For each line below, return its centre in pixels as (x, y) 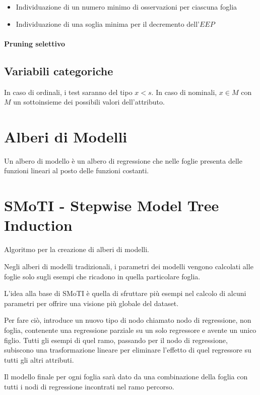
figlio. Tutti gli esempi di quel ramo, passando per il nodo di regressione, (116, 340)
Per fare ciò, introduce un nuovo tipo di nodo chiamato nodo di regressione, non (128, 320)
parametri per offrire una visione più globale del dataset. (91, 303)
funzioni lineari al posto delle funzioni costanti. (77, 170)
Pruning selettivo (35, 43)
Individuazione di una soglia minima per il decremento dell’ (108, 23)
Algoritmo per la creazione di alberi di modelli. (77, 249)
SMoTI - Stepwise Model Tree (112, 205)
